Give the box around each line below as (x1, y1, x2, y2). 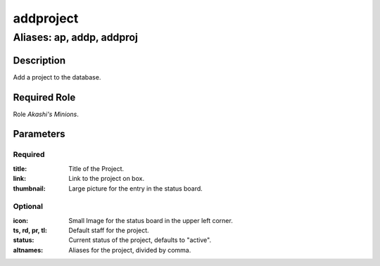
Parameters (13, 128, 65, 140)
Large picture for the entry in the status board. (68, 184, 203, 193)
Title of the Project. (68, 164, 125, 172)
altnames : (13, 246, 44, 254)
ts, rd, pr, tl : (13, 226, 48, 235)
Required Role (13, 91, 76, 103)
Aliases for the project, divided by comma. (68, 246, 191, 254)
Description (13, 54, 66, 66)
